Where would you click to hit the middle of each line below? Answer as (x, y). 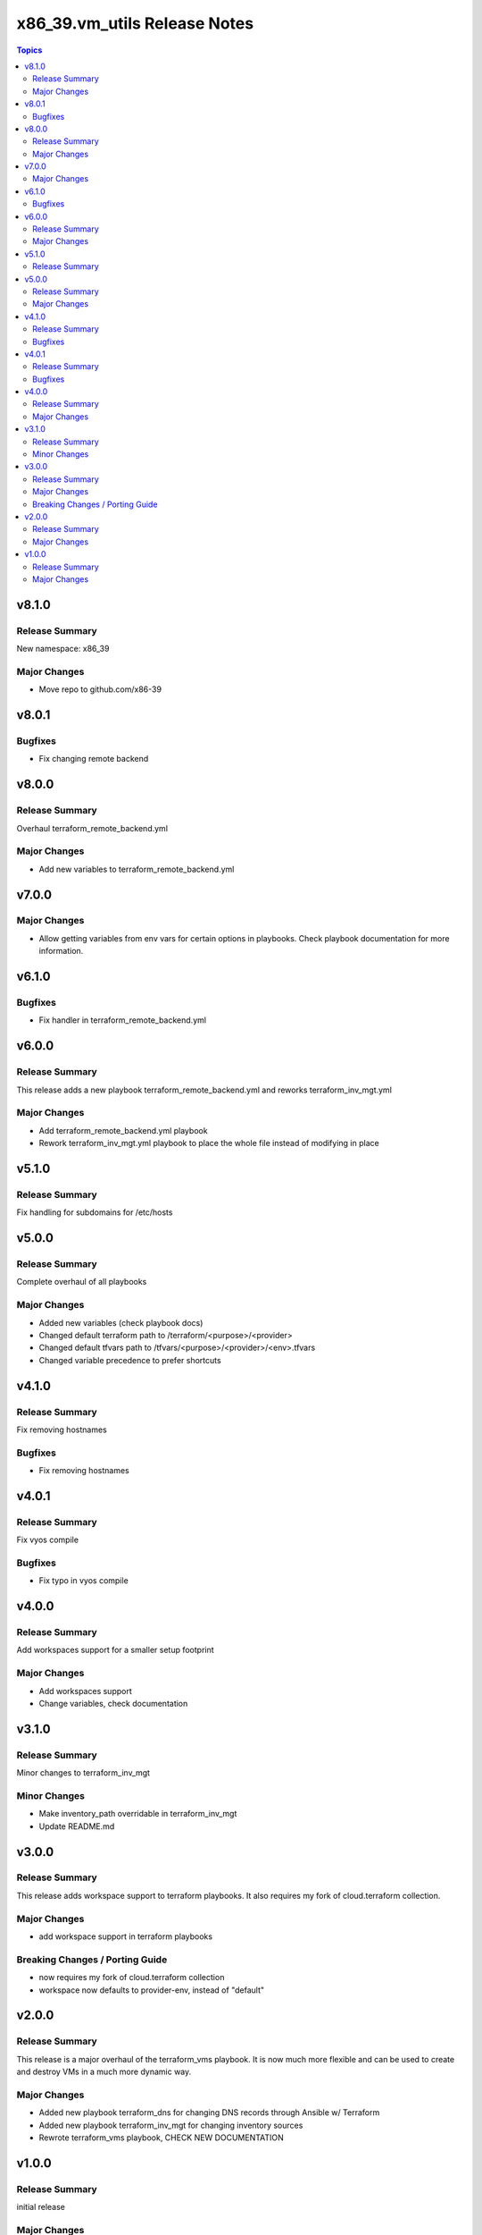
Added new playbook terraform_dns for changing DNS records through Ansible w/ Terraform (209, 2113)
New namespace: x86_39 (63, 649)
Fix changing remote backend (94, 759)
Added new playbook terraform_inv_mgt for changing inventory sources (171, 2125)
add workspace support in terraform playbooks (126, 1936)
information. (61, 951)
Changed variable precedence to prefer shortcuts (130, 1360)
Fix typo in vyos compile (83, 1581)
